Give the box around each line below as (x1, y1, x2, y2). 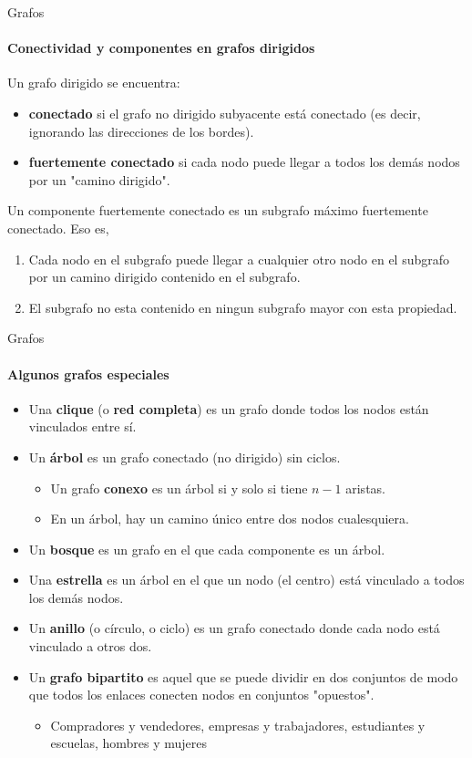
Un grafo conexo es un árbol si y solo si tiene (50, 478, 308, 497)
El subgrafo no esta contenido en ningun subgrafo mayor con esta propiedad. (28, 297, 457, 317)
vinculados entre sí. (28, 417, 137, 436)
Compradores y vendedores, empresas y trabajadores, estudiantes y (50, 715, 426, 734)
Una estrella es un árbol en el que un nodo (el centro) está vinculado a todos (28, 570, 465, 589)
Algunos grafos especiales (7, 364, 169, 383)
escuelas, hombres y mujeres (50, 733, 208, 753)
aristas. (345, 478, 385, 497)
